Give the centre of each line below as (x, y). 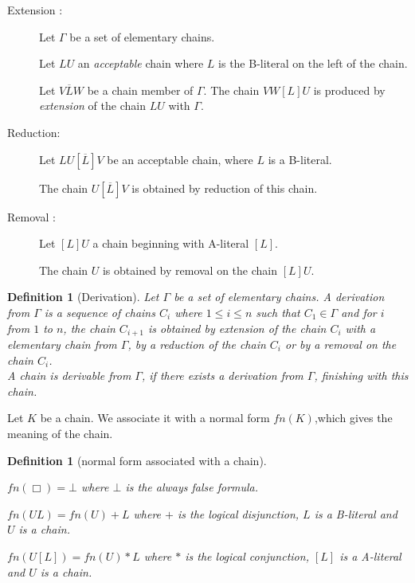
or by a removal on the (341, 344)
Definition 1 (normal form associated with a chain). (137, 460)
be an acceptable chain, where (180, 159)
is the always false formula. (192, 487)
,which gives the (353, 418)
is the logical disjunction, (238, 513)
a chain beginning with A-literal (171, 243)
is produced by (349, 90)
